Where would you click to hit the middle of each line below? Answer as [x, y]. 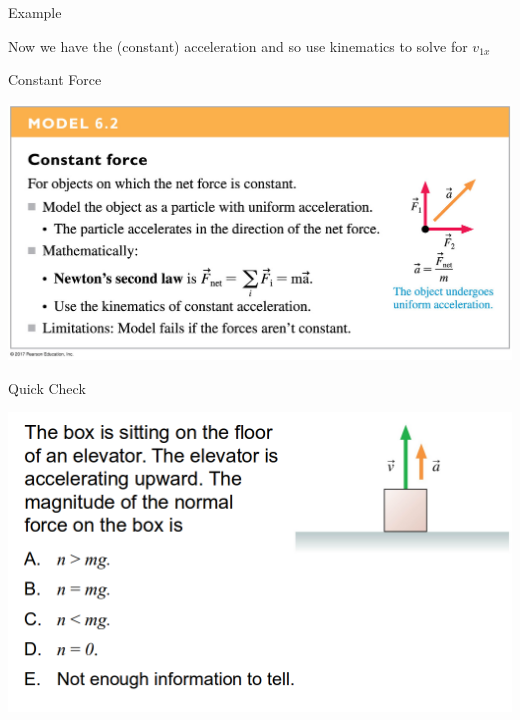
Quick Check [47, 387]
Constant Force [55, 79]
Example [35, 12]
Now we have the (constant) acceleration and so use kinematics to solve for [238, 45]
